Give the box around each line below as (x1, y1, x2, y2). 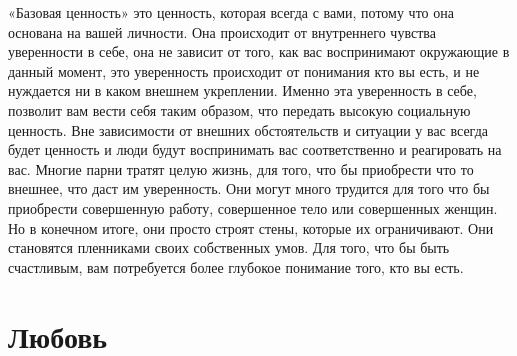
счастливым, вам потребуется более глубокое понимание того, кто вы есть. (8, 256, 464, 277)
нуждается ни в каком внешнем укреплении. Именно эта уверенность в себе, (8, 80, 477, 101)
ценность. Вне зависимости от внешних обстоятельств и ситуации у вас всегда (8, 119, 489, 140)
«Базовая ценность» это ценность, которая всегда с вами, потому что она (8, 2, 454, 22)
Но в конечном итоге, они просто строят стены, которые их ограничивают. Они (8, 217, 494, 238)
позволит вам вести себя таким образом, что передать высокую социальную (8, 99, 471, 120)
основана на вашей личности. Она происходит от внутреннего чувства (8, 21, 436, 42)
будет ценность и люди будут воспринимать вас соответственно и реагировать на (8, 139, 502, 160)
